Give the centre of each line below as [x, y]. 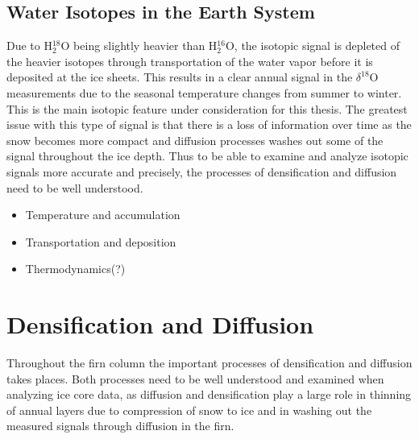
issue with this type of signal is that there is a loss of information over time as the [209, 124]
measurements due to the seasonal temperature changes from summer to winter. [204, 92]
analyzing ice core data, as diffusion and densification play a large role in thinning [209, 394]
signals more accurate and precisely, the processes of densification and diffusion [202, 171]
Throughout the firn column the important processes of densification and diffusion [209, 363]
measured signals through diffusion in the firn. [120, 426]
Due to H [29, 46]
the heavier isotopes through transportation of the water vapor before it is [190, 61]
